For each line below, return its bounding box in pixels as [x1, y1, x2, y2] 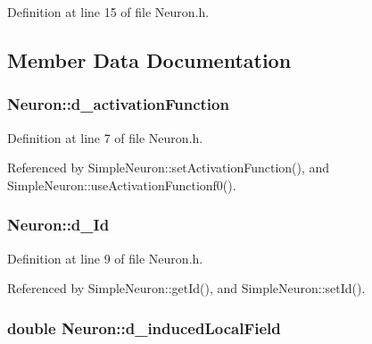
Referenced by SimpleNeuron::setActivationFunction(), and [7, 158, 330, 177]
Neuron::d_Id [7, 214, 110, 236]
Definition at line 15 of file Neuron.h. [7, 3, 210, 21]
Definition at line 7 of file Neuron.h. [7, 128, 203, 147]
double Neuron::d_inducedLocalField [7, 316, 281, 339]
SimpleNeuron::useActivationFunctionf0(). [7, 175, 236, 194]
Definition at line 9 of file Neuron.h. [7, 248, 203, 267]
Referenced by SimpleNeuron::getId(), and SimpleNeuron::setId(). [7, 279, 366, 298]
